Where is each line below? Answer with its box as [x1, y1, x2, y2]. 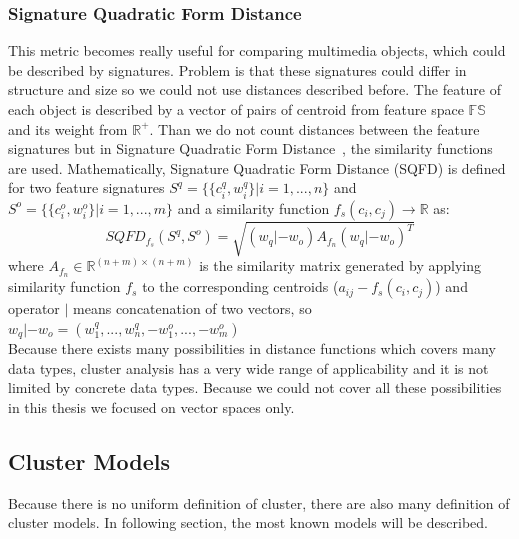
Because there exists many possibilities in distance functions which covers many [8, 338, 496, 359]
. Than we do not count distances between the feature [149, 118, 480, 139]
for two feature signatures [8, 177, 165, 198]
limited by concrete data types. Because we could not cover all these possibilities [8, 377, 502, 398]
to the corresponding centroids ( [142, 276, 339, 297]
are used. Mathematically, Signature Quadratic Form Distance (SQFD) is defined [8, 157, 506, 178]
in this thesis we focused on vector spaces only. [8, 397, 295, 418]
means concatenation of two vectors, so [73, 298, 312, 319]
